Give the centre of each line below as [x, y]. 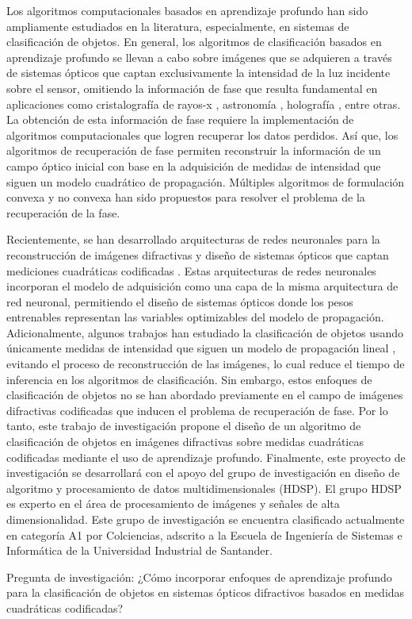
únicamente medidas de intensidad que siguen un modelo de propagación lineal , [201, 348]
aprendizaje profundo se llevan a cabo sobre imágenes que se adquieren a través [199, 57]
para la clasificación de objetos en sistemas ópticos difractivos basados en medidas [206, 592]
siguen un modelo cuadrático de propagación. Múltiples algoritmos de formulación [206, 181]
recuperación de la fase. [63, 212]
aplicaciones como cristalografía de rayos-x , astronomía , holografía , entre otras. [204, 104]
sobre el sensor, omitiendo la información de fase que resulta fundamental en [192, 88]
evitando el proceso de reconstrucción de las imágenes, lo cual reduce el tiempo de [206, 364]
